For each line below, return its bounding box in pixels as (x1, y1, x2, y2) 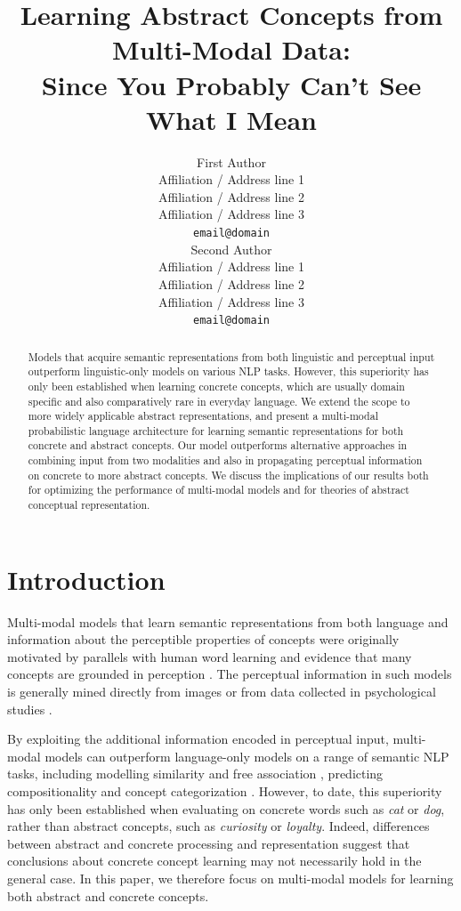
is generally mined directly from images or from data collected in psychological (7, 682, 436, 701)
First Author (197, 152, 266, 171)
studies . (7, 699, 53, 718)
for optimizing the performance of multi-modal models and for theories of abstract (28, 482, 409, 497)
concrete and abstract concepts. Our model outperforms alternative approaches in (28, 438, 408, 453)
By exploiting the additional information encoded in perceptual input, (7, 730, 389, 748)
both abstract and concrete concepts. (7, 886, 209, 905)
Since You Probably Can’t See (41, 66, 422, 102)
